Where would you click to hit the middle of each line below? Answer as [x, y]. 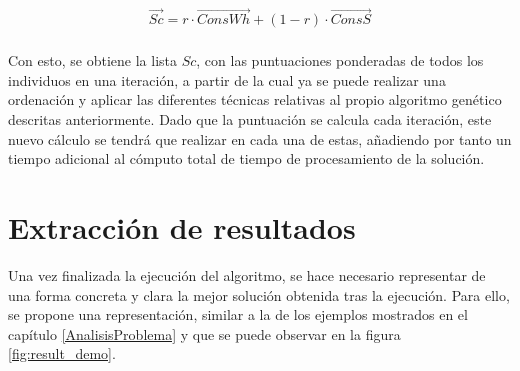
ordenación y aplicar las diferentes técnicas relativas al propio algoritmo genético [255, 99]
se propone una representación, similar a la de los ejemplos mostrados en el [238, 314]
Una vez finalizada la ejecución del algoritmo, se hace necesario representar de [247, 274]
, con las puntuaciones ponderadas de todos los [340, 60]
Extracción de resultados [182, 227]
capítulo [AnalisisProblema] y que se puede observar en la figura [204, 333]
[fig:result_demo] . [62, 353]
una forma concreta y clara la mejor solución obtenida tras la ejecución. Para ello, [259, 294]
